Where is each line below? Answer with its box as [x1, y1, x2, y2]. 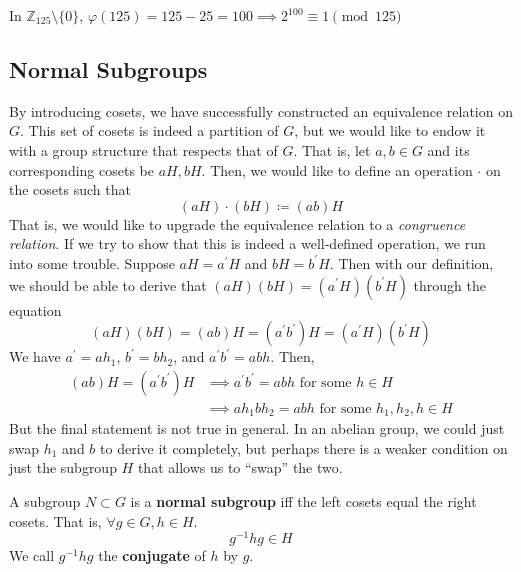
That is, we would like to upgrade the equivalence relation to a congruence [9, 213, 466, 234]
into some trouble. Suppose [9, 252, 175, 273]
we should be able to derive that [9, 274, 207, 295]
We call [9, 545, 55, 566]
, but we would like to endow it [294, 120, 486, 141]
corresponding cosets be [9, 159, 154, 180]
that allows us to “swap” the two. [137, 457, 343, 478]
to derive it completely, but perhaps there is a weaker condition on [100, 437, 508, 458]
